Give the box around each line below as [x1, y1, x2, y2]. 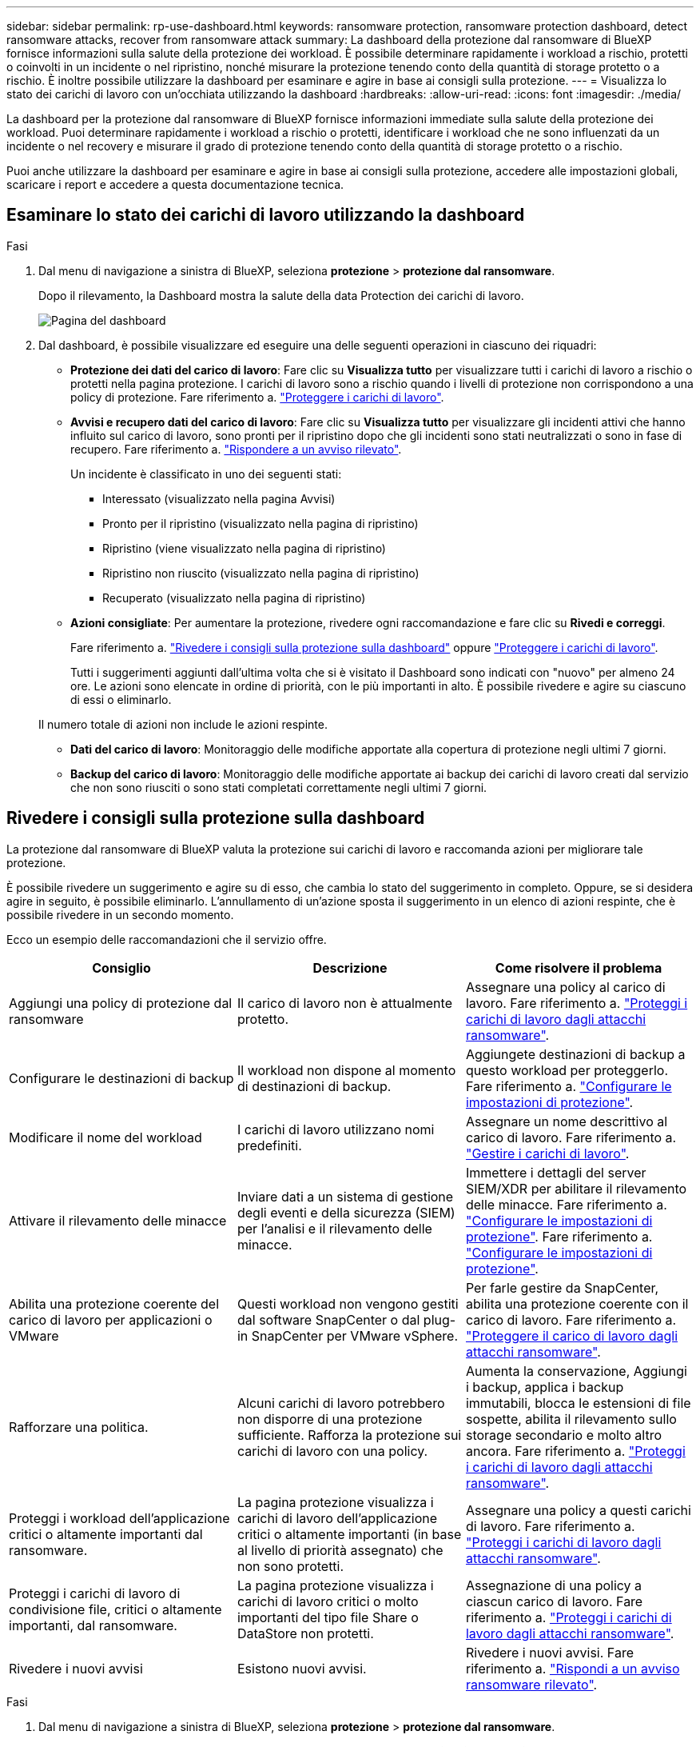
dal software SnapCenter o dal [237, 1311, 420, 1328]
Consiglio [92, 959, 151, 976]
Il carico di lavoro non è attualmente [237, 994, 452, 1011]
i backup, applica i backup [465, 1378, 624, 1395]
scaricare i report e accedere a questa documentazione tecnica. [6, 178, 344, 191]
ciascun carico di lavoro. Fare [465, 1593, 643, 1609]
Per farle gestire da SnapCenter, [465, 1279, 659, 1296]
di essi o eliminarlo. [70, 692, 172, 706]
